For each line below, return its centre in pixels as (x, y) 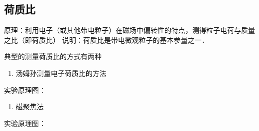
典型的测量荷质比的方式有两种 (53, 56)
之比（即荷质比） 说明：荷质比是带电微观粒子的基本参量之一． (106, 39)
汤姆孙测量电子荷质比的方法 (61, 73)
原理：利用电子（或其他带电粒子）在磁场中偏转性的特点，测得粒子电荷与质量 (129, 30)
